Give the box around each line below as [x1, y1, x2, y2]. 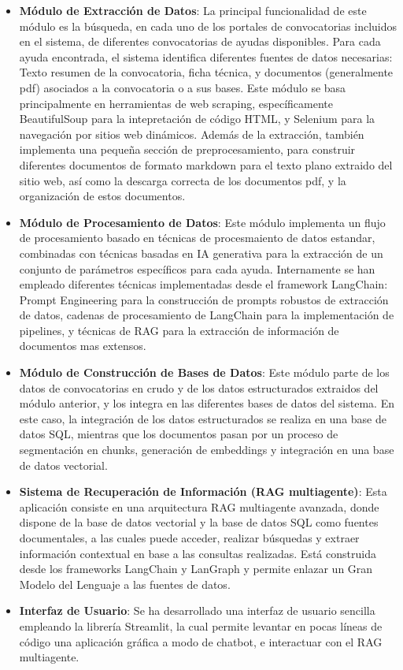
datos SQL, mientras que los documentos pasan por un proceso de [19, 426, 338, 442]
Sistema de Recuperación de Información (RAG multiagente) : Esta [19, 483, 387, 500]
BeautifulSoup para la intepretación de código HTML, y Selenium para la [19, 110, 375, 127]
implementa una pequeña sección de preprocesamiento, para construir [19, 141, 356, 158]
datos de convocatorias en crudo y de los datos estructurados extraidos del [19, 379, 379, 396]
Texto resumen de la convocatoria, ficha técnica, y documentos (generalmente [19, 64, 394, 80]
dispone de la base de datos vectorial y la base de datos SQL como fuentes [19, 514, 379, 530]
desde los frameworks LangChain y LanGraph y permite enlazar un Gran [19, 560, 373, 577]
